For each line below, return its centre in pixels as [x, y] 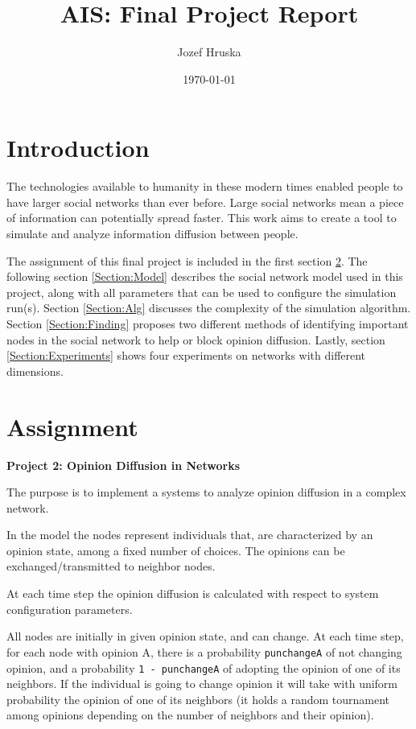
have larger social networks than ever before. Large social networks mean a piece [205, 202]
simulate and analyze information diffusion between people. [152, 234]
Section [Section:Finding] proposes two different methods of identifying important [208, 323]
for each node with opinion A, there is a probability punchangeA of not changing [204, 651]
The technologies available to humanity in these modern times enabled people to [205, 186]
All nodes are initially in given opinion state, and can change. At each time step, [205, 636]
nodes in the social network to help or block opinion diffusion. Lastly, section [196, 339]
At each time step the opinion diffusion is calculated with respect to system [193, 593]
